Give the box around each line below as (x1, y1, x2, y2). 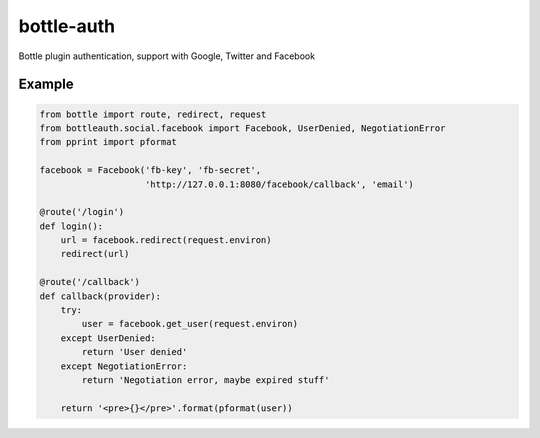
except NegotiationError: (60, 360, 188, 372)
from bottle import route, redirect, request (39, 108, 267, 120)
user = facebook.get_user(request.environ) (81, 318, 299, 330)
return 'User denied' (81, 346, 188, 358)
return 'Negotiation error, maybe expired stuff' (81, 374, 330, 385)
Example (18, 76, 74, 93)
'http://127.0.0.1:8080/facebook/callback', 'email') (145, 178, 415, 190)
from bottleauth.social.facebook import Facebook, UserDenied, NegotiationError (39, 122, 446, 134)
